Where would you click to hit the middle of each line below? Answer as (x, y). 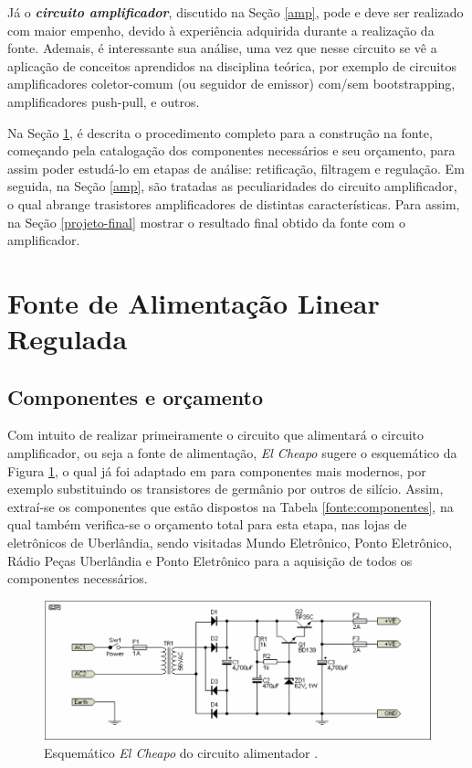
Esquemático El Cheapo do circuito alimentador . (181, 752)
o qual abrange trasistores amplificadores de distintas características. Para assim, (234, 203)
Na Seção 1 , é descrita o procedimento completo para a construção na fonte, (220, 132)
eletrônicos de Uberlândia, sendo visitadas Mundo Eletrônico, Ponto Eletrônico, (230, 543)
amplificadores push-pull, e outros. (104, 101)
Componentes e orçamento (136, 396)
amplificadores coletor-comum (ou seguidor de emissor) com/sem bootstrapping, (231, 84)
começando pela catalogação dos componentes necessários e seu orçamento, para (231, 150)
